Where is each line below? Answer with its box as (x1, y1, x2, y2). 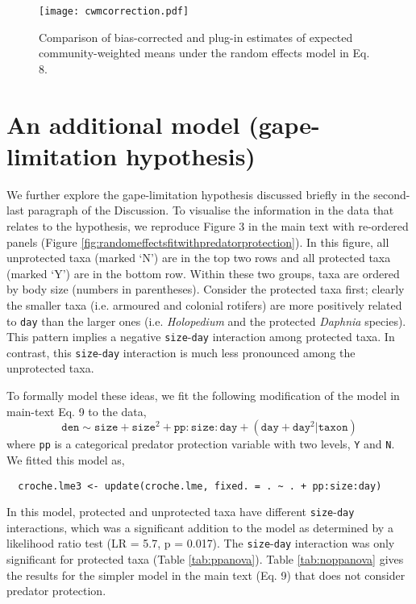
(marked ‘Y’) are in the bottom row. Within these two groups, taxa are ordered (6, 265, 400, 281)
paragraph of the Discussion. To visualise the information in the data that (27, 202, 394, 219)
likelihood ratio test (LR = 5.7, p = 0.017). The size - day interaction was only (6, 535, 395, 552)
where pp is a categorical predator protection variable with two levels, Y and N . (6, 435, 395, 452)
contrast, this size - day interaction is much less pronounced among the (6, 344, 356, 360)
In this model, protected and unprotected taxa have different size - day (6, 503, 355, 520)
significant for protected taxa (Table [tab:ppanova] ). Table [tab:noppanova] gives (6, 551, 404, 568)
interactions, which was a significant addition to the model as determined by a (6, 519, 393, 535)
